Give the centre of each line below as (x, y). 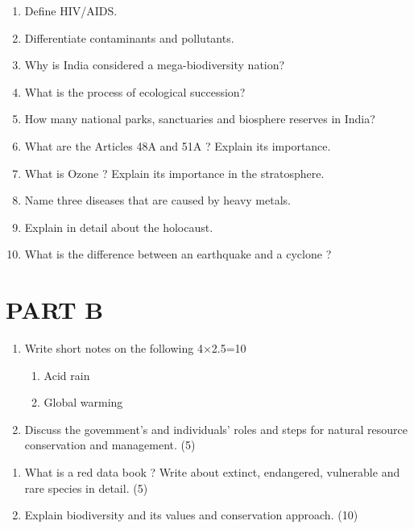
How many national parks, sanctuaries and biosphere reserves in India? (200, 119)
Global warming (83, 402)
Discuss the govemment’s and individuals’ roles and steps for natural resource (216, 429)
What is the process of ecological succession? (135, 91)
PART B (55, 310)
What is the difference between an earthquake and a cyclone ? (178, 254)
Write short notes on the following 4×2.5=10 (135, 348)
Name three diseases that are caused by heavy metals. (157, 200)
